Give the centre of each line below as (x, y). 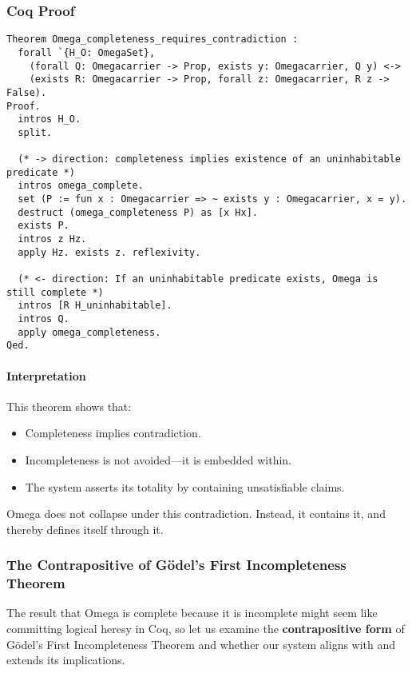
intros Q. (44, 319)
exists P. (44, 226)
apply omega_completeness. (89, 332)
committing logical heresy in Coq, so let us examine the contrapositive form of (206, 629)
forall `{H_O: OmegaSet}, (87, 52)
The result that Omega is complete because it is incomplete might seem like (192, 613)
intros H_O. (50, 119)
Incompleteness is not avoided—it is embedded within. (158, 459)
